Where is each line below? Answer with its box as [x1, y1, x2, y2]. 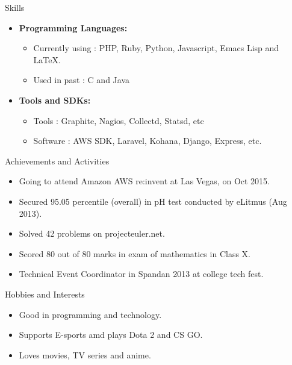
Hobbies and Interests [5, 287, 85, 300]
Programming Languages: [19, 21, 128, 34]
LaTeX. [33, 53, 61, 66]
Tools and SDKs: [19, 93, 91, 106]
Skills [5, 1, 25, 13]
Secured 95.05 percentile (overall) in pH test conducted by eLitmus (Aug [19, 195, 287, 207]
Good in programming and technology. [19, 308, 162, 320]
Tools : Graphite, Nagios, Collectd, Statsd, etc [33, 114, 204, 126]
